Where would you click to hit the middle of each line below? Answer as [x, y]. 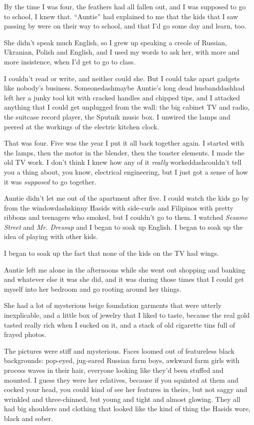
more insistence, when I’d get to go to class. [70, 61]
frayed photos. [25, 334]
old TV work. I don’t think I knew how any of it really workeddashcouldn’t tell [123, 162]
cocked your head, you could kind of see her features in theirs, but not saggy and [126, 389]
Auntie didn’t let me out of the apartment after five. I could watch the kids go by [127, 198]
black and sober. [29, 418]
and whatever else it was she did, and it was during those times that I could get [124, 279]
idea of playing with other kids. [51, 236]
